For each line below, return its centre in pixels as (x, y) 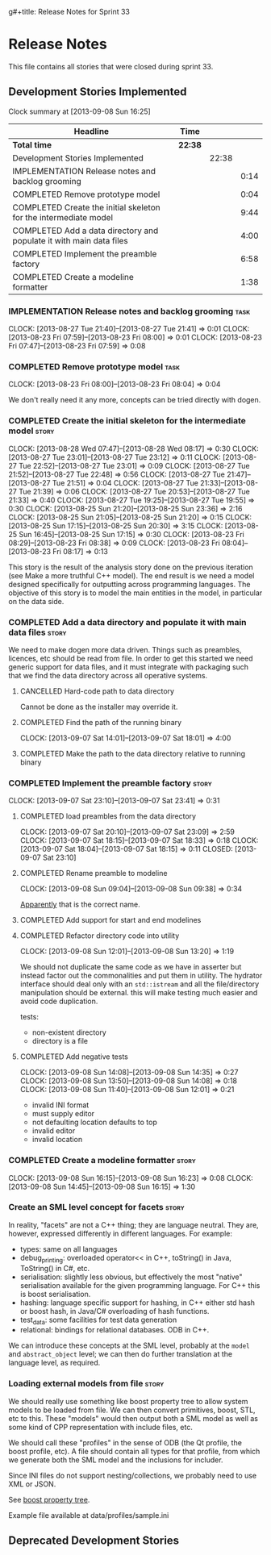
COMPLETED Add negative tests (74, 1057)
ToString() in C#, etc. (55, 1268)
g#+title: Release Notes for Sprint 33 (69, 12)
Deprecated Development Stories (94, 1541)
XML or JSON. (32, 1484)
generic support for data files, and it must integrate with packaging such (128, 667)
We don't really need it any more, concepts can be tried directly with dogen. (135, 400)
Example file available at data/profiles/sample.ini (89, 1515)
